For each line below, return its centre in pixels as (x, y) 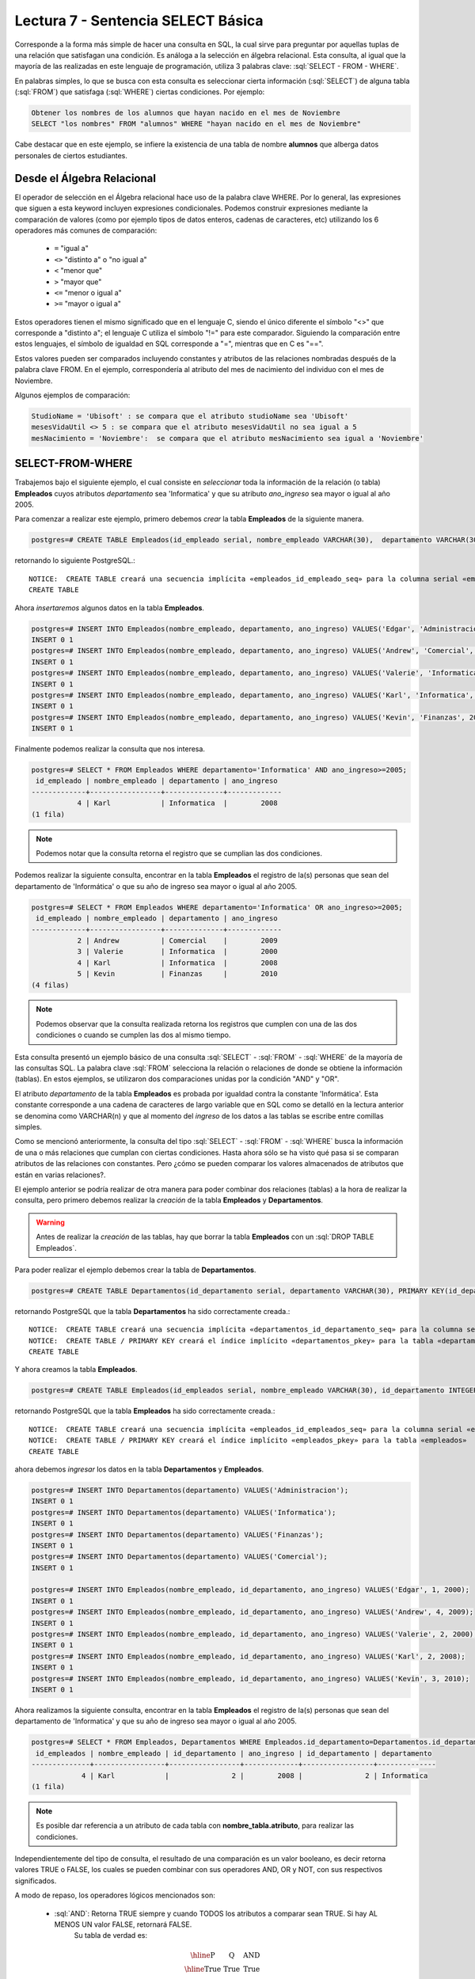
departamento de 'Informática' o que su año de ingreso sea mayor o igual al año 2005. (156, 886)
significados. (36, 1881)
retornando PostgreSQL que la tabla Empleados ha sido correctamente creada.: (145, 1411)
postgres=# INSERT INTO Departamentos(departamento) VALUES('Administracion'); (190, 1490)
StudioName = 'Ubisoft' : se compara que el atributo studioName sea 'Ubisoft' (190, 416)
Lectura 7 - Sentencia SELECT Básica (139, 21)
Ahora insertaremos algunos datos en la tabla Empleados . (110, 608)
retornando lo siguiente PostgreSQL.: (75, 560)
